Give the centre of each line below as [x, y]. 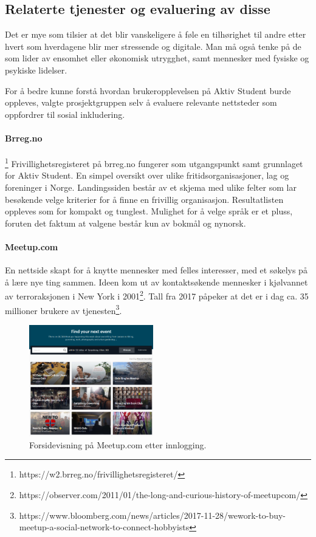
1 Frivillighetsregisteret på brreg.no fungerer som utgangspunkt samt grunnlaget [154, 162]
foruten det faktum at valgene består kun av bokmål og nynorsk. [125, 223]
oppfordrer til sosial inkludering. [65, 114]
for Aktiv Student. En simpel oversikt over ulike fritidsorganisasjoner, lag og [147, 175]
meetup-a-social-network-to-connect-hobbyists [104, 527]
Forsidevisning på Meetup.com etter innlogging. [118, 444]
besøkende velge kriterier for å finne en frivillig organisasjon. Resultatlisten [144, 199]
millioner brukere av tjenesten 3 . [64, 309]
